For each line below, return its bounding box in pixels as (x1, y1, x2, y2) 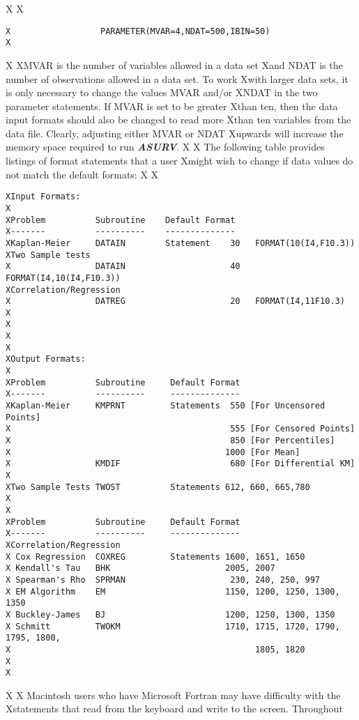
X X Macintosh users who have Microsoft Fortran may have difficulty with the (6, 687, 341, 702)
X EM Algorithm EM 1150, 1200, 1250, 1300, (6, 586, 340, 597)
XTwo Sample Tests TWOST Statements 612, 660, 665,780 (6, 482, 310, 492)
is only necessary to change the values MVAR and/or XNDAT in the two (6, 85, 318, 100)
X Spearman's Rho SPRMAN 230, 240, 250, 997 (6, 574, 321, 585)
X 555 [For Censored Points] (6, 424, 356, 434)
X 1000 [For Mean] (6, 447, 300, 457)
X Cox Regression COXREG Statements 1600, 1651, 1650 (6, 551, 305, 562)
